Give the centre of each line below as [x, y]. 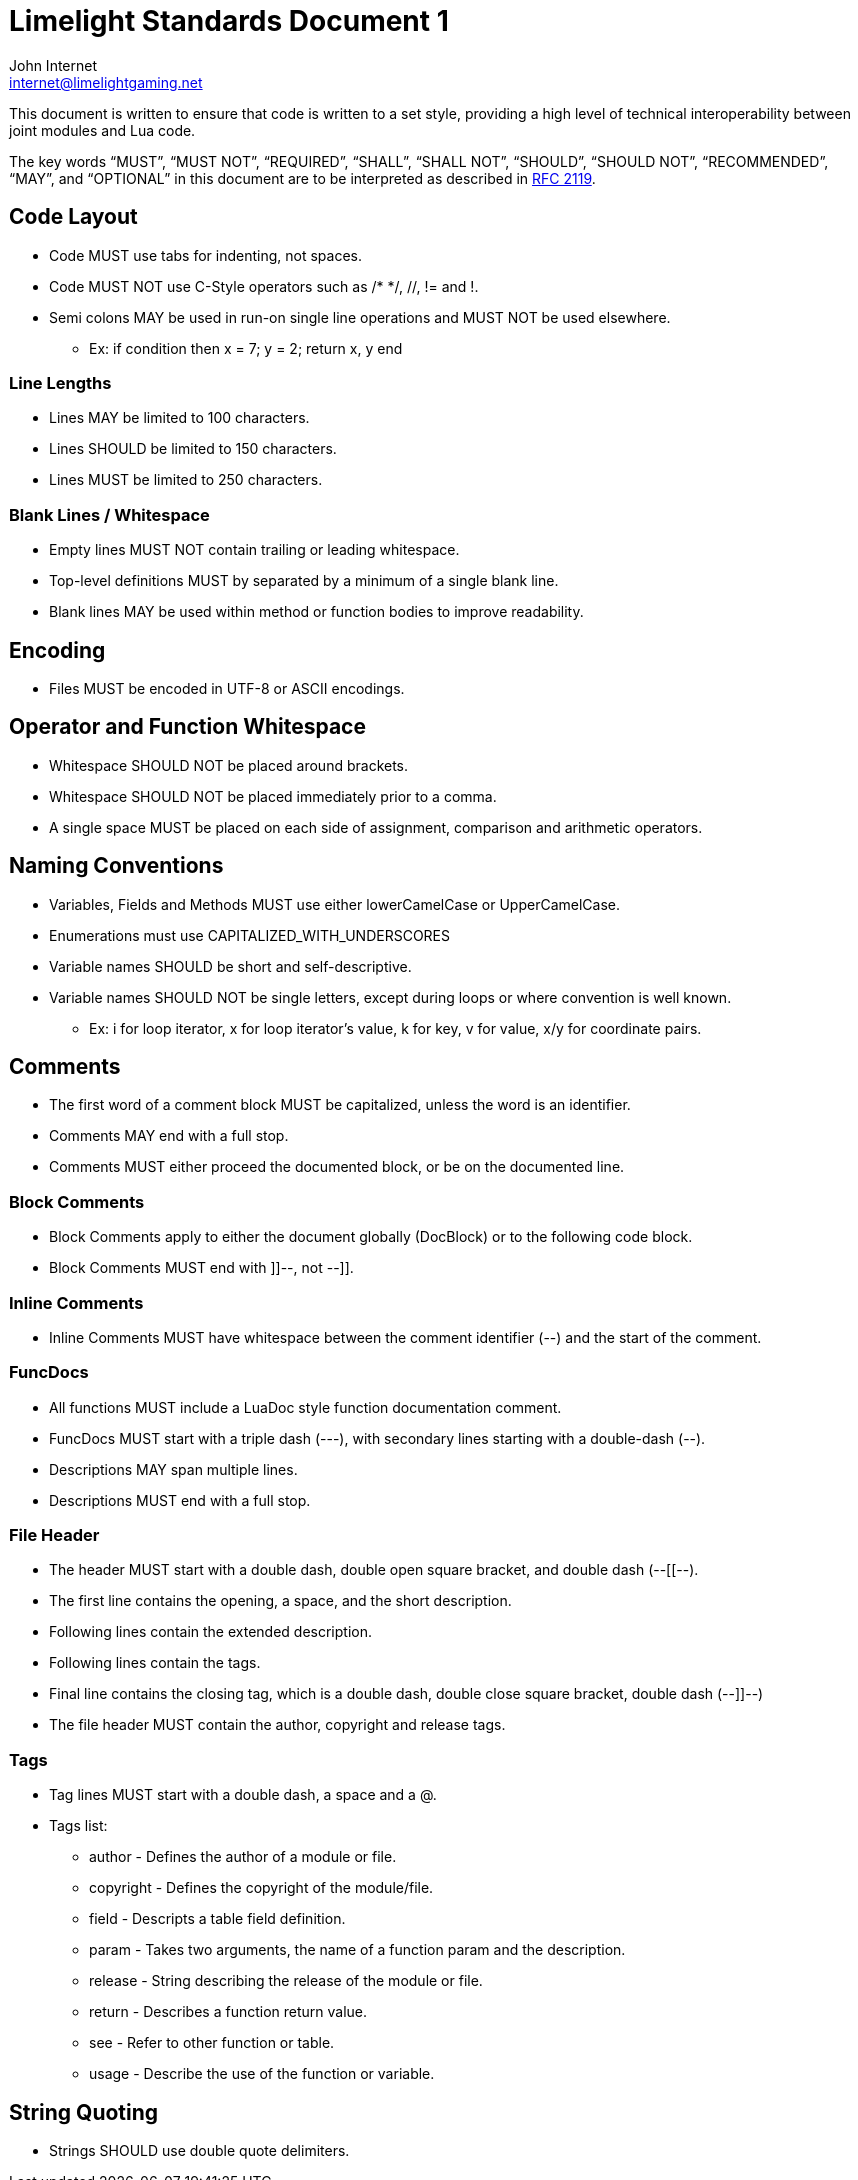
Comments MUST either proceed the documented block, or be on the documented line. [337, 1167]
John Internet [53, 65]
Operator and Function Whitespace [187, 727]
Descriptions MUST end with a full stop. [180, 1500]
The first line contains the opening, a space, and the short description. [280, 1601]
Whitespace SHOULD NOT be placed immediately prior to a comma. [273, 796]
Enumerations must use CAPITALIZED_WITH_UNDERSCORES [249, 935]
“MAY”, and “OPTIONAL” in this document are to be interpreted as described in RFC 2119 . [302, 178]
